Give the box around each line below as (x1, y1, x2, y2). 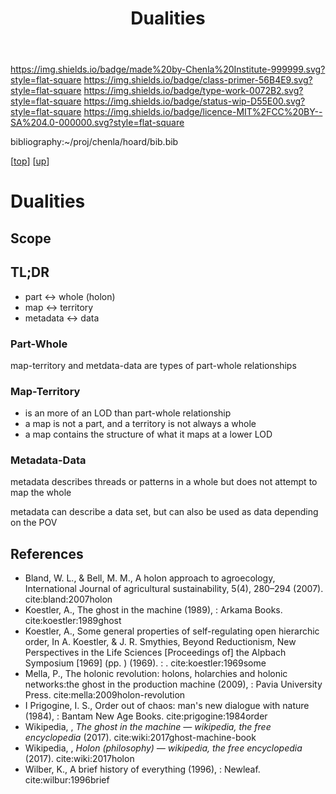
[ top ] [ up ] (10, 155, 50, 167)
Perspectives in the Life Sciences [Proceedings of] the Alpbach (24, 647, 287, 659)
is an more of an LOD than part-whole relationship (24, 407, 232, 419)
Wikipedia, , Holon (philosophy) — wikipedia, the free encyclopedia (24, 742, 303, 754)
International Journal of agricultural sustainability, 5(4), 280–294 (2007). (24, 583, 324, 595)
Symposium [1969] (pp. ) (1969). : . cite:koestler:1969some (24, 657, 267, 669)
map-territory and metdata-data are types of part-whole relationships (10, 359, 297, 371)
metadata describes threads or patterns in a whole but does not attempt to (10, 476, 318, 488)
